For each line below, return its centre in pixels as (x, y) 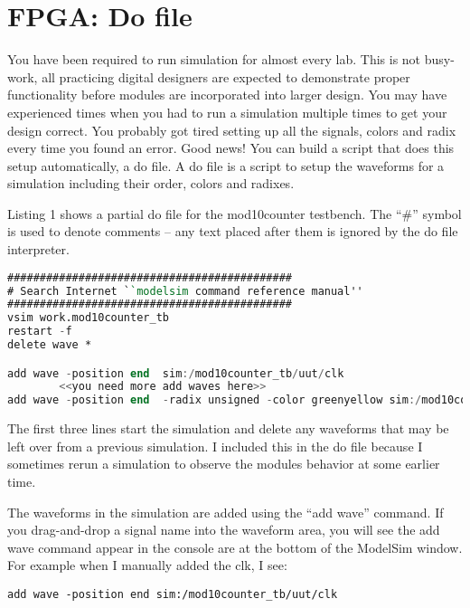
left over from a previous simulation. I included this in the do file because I (215, 446)
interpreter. (38, 249)
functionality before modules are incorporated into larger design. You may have (227, 95)
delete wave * (50, 345)
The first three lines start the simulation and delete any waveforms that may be (228, 428)
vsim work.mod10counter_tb (88, 318)
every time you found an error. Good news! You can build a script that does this (231, 148)
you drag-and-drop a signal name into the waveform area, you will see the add (224, 530)
